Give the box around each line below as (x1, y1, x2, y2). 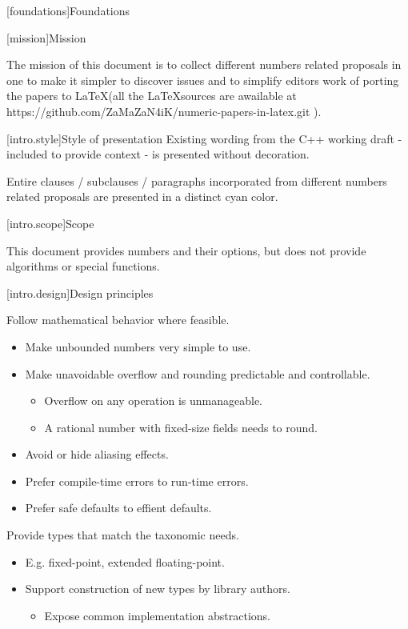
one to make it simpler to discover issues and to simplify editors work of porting (6, 71, 399, 88)
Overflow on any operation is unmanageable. (44, 392, 262, 409)
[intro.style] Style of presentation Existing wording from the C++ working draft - (6, 130, 402, 146)
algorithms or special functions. (6, 258, 160, 274)
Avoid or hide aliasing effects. (25, 446, 169, 463)
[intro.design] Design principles (6, 284, 154, 301)
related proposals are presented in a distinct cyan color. (6, 188, 278, 205)
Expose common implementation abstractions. (44, 607, 271, 623)
